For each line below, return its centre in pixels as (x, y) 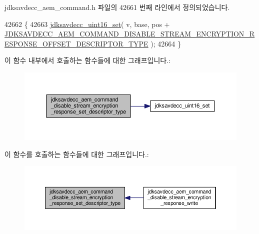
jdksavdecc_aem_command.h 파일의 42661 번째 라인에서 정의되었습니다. (117, 7)
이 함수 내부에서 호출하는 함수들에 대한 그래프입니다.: (87, 60)
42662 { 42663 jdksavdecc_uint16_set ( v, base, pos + (87, 24)
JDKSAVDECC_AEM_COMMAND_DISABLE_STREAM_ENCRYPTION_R (130, 34)
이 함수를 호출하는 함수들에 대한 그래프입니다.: (77, 154)
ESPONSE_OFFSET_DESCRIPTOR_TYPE (76, 43)
